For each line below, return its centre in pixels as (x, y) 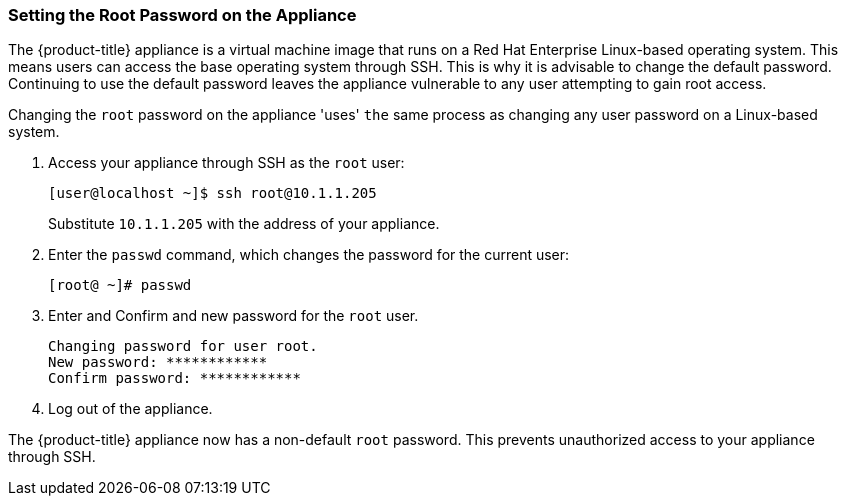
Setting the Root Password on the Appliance (182, 15)
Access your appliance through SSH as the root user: (226, 163)
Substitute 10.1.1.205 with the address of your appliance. (244, 224)
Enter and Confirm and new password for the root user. (233, 316)
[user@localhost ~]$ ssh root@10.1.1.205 (212, 193)
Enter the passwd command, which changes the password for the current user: (309, 255)
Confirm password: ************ (174, 378)
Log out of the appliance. (130, 409)
